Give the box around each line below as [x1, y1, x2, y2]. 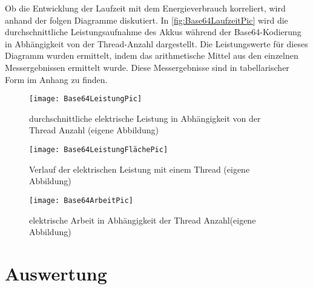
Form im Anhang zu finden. [5, 73, 108, 85]
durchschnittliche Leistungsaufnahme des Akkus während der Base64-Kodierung [5, 25, 301, 38]
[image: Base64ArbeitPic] [29, 196, 133, 205]
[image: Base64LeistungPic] [29, 95, 142, 104]
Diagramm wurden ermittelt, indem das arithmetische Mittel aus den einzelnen [5, 49, 298, 62]
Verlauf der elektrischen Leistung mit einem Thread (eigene [29, 162, 250, 175]
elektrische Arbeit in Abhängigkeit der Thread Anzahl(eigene [29, 213, 256, 226]
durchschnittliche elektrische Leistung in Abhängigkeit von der [29, 111, 261, 124]
